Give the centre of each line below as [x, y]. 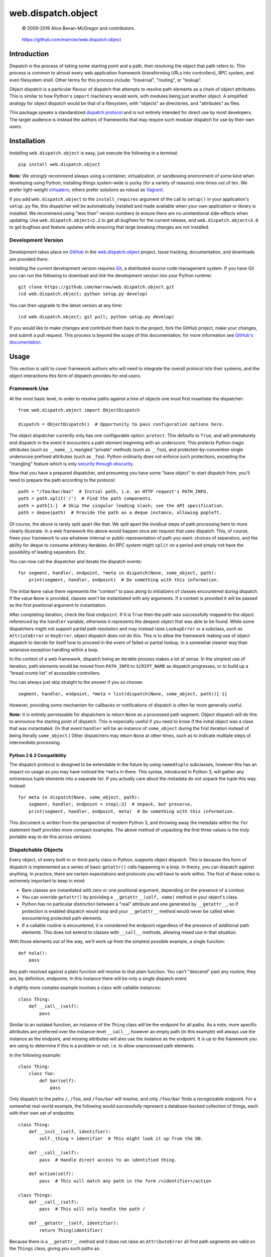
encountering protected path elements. [62, 918]
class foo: [42, 1074]
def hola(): [33, 953]
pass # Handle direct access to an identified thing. [108, 1160]
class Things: [35, 1195]
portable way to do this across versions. [51, 837]
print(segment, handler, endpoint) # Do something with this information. [124, 580]
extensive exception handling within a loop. [54, 650]
